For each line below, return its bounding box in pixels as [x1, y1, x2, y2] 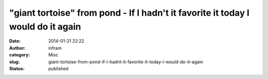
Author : [9, 45, 26, 51]
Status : [9, 65, 25, 71]
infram [48, 45, 62, 51]
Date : [9, 38, 21, 44]
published [48, 65, 69, 71]
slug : [9, 59, 20, 65]
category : [9, 52, 30, 58]
